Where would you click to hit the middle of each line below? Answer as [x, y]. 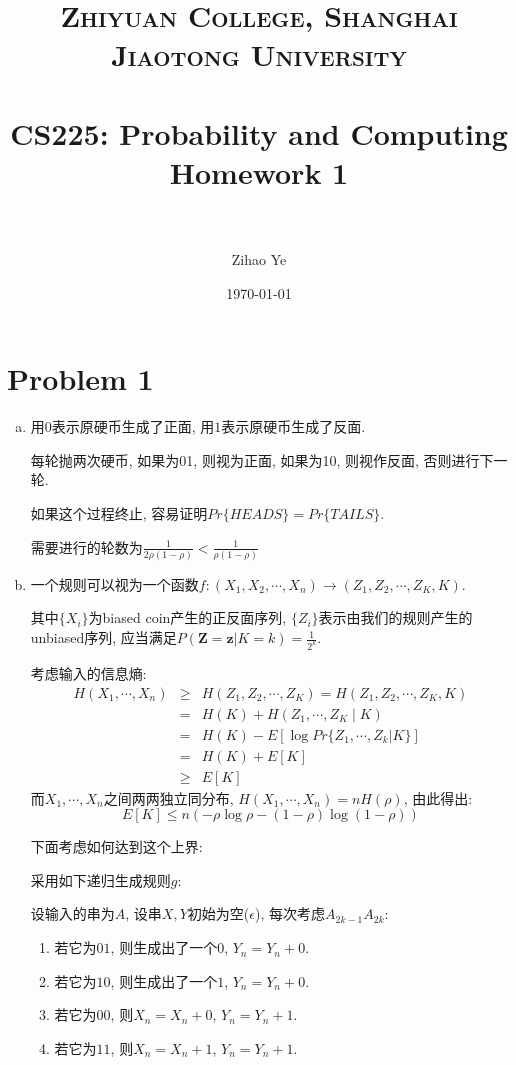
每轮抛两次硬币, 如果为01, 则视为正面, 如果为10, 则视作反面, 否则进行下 [262, 459]
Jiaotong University [259, 54]
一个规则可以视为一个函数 [114, 583]
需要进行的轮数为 [86, 546]
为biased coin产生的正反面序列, [187, 617]
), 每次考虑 [289, 913]
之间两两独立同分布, [168, 797]
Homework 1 [259, 171]
